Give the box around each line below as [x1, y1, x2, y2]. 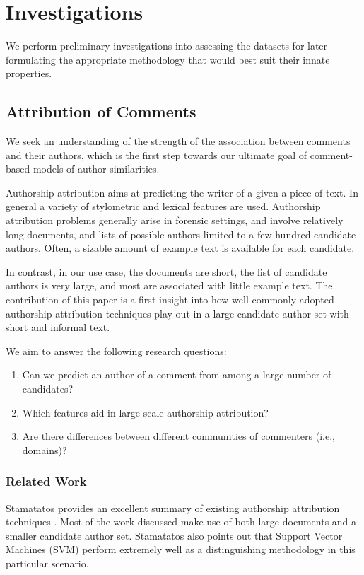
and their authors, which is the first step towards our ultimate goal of [6, 147, 307, 162]
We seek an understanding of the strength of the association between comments [6, 134, 351, 149]
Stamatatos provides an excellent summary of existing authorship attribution [6, 500, 340, 515]
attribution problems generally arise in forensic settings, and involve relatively [6, 213, 344, 228]
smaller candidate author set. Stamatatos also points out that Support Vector [6, 528, 343, 542]
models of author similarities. [33, 161, 160, 176]
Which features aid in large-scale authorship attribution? [22, 405, 269, 419]
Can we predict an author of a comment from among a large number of [22, 367, 331, 382]
